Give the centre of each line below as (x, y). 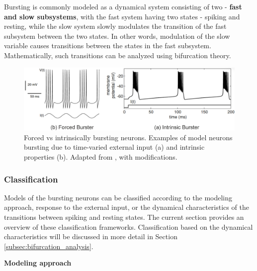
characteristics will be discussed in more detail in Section (91, 236)
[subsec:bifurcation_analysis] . (49, 246)
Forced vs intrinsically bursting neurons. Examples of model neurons (128, 137)
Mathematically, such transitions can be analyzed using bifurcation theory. (118, 55)
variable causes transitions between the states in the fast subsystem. (108, 45)
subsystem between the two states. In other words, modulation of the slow (117, 36)
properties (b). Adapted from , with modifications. (101, 157)
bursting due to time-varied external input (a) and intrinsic (114, 147)
